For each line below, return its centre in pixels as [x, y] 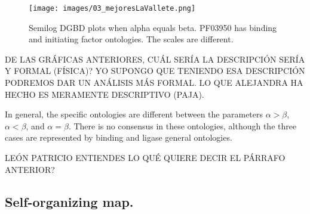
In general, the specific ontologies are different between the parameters [134, 114]
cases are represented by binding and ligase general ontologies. [119, 137]
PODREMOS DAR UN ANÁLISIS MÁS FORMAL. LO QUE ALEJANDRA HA [154, 83]
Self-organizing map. [69, 201]
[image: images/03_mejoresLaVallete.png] [112, 8]
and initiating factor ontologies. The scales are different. [131, 39]
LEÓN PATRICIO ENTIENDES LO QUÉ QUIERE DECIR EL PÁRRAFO [145, 157]
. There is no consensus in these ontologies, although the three [182, 125]
